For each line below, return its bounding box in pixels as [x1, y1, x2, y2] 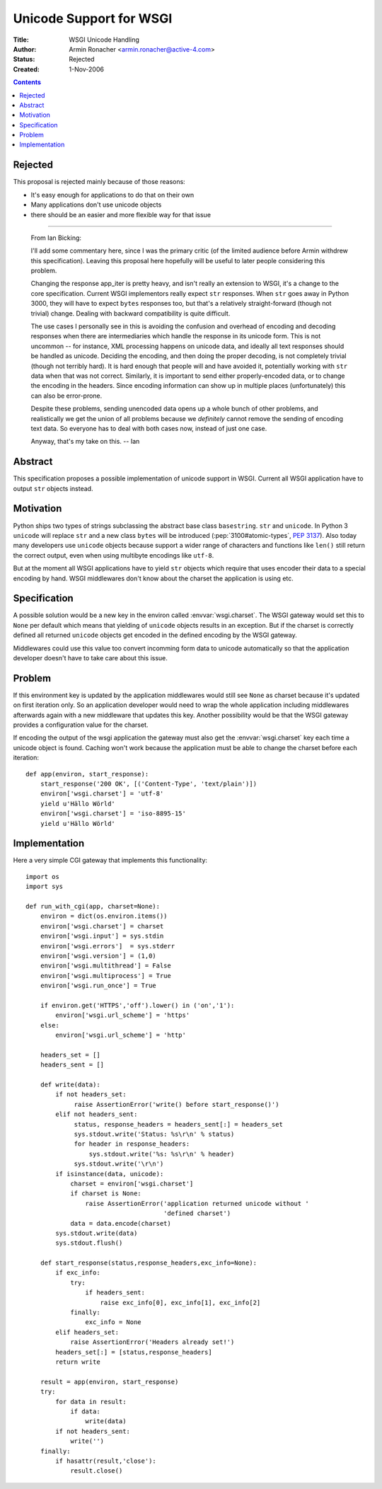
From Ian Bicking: [30, 234, 81, 242]
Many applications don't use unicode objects [30, 200, 162, 209]
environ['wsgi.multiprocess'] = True [40, 972, 171, 979]
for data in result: [55, 1398, 127, 1405]
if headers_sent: [85, 1289, 145, 1297]
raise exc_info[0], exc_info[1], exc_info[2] [100, 1299, 261, 1306]
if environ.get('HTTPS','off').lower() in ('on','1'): [40, 1001, 235, 1009]
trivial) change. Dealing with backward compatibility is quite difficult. [30, 309, 231, 318]
